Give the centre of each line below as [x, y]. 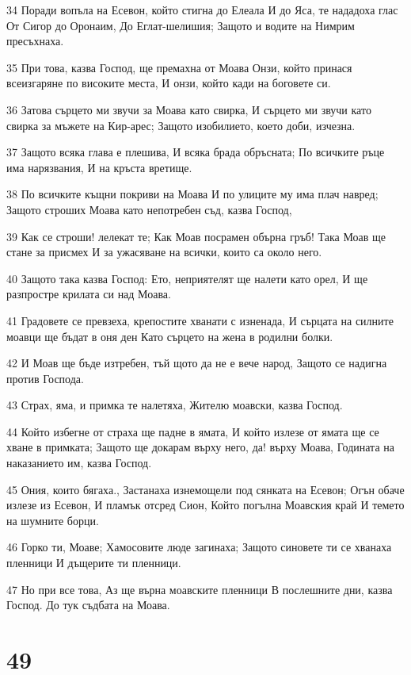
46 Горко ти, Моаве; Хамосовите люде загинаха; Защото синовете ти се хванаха [199, 547]
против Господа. [45, 378]
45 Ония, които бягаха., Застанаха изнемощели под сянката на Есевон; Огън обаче [205, 489]
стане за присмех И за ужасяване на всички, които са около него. [164, 252]
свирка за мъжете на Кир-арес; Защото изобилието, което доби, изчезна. [181, 125]
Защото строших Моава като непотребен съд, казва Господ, [149, 209]
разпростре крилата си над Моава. [89, 294]
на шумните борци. [53, 520]
